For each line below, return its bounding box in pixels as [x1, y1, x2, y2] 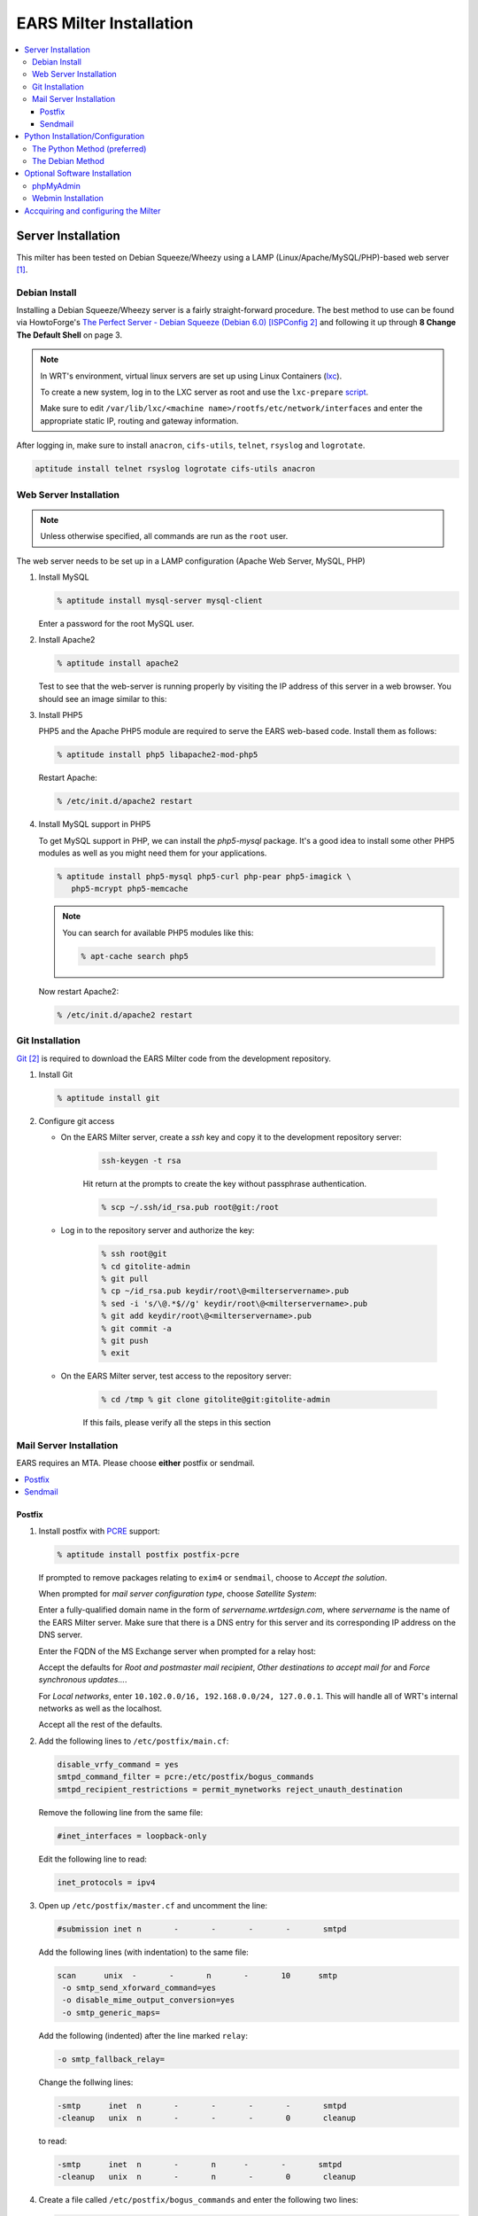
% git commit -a [101, 1323, 173, 1333]
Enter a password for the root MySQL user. [38, 618, 195, 628]
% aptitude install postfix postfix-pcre [57, 1549, 240, 1559]
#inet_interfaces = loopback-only [57, 1830, 207, 1841]
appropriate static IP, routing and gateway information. [40, 415, 239, 425]
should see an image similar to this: [38, 693, 167, 704]
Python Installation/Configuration [24, 131, 145, 142]
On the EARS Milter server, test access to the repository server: [60, 1370, 292, 1382]
